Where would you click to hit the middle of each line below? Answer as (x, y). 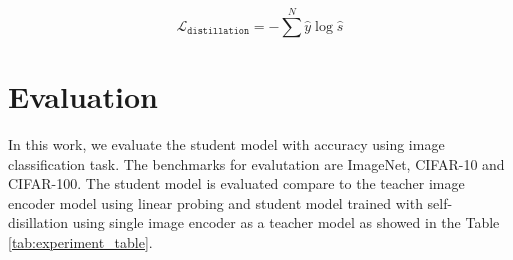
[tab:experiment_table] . (80, 241)
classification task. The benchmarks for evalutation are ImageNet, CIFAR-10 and (256, 163)
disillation (38, 222)
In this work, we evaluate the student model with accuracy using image (226, 143)
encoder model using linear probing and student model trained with (215, 202)
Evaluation (83, 95)
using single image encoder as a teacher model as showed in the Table (286, 222)
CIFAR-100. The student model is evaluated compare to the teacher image (236, 183)
